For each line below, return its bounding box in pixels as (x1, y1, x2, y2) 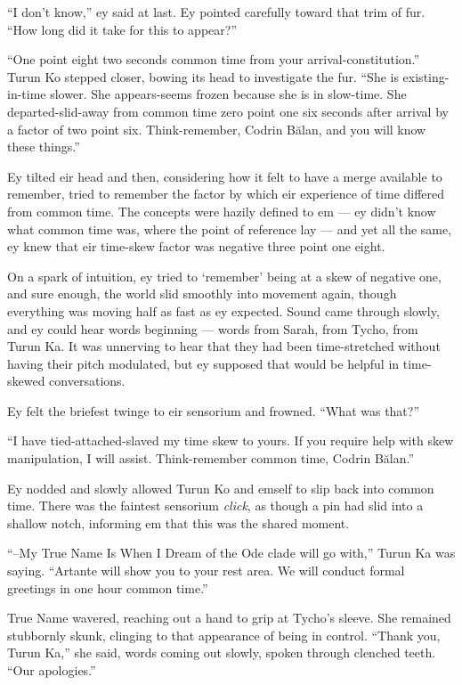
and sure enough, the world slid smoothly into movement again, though (7, 284, 397, 303)
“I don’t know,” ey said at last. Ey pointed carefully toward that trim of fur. (7, 3, 426, 20)
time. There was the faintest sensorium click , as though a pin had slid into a (7, 496, 424, 515)
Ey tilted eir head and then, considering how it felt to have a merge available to (7, 167, 442, 185)
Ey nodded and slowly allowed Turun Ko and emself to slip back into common (7, 478, 434, 497)
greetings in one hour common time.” (7, 578, 208, 597)
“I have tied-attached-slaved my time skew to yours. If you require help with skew (7, 431, 454, 450)
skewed (7, 371, 45, 390)
